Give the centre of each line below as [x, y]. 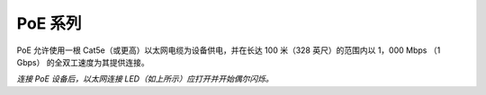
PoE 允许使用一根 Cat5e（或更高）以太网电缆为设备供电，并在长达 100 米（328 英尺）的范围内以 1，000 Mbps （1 [229, 50]
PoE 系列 [49, 23]
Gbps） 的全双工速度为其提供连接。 [83, 62]
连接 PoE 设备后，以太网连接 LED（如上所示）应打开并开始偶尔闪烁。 [145, 79]
